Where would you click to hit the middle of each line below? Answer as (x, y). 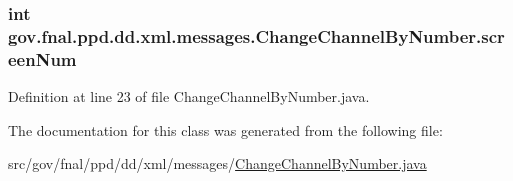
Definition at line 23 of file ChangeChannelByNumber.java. (189, 96)
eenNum (42, 58)
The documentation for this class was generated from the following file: (225, 129)
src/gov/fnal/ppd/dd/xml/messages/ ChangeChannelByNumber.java (217, 163)
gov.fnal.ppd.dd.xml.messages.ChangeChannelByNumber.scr (256, 35)
